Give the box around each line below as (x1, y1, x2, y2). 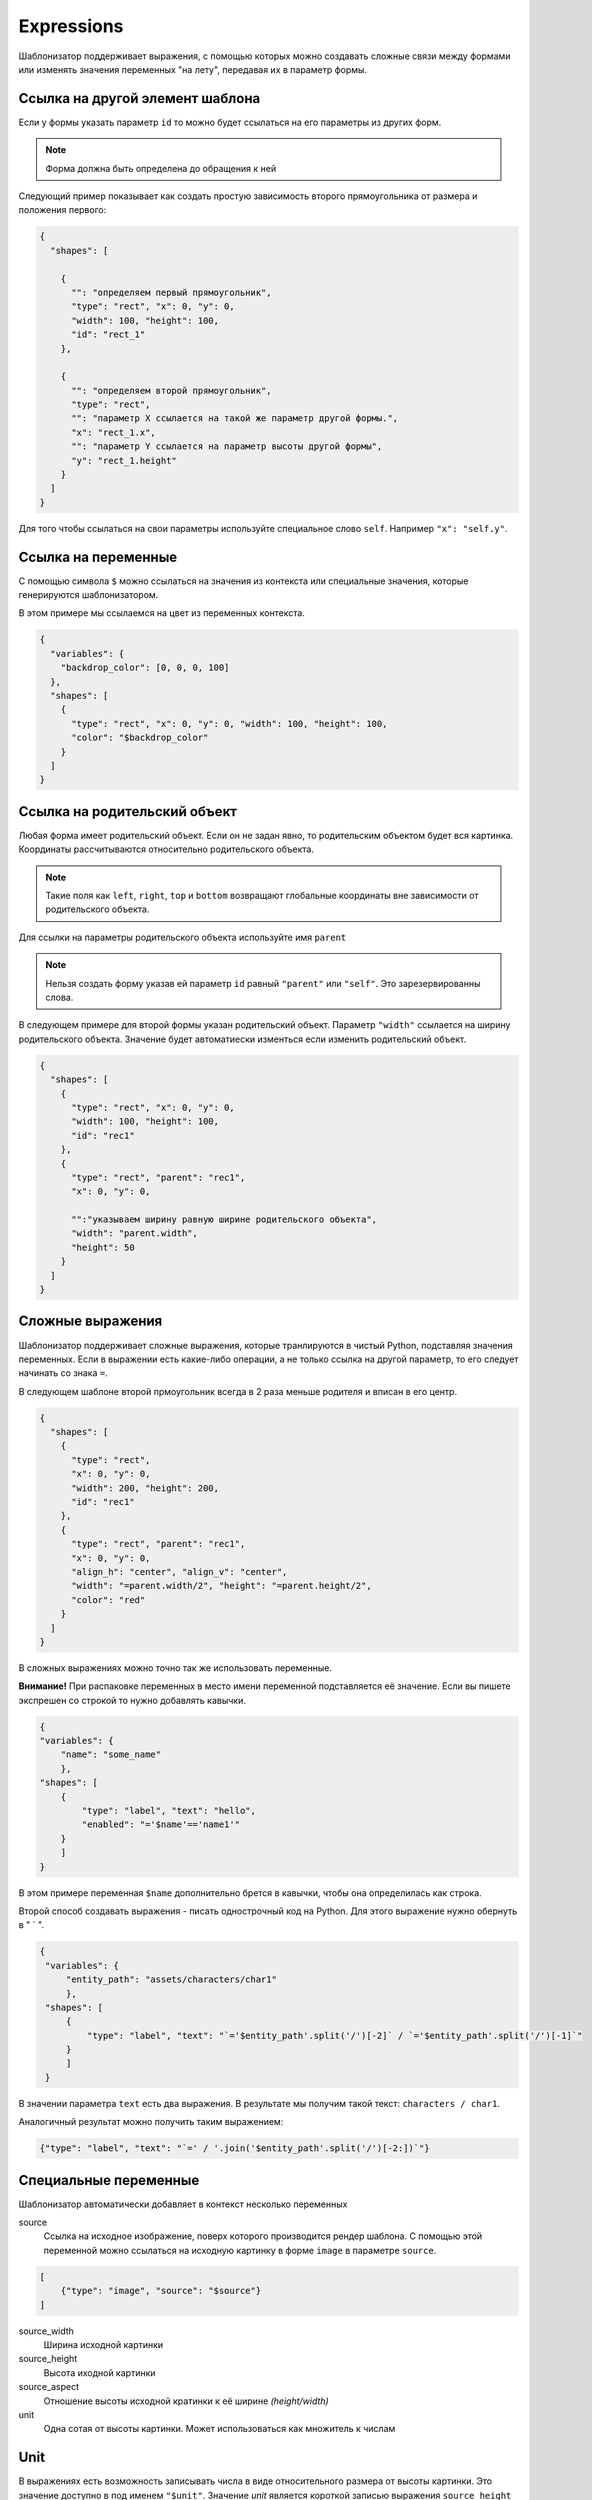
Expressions (18, 15, 124, 37)
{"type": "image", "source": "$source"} (60, 2285, 262, 2297)
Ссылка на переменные (18, 548, 178, 565)
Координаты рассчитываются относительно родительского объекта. (18, 843, 315, 855)
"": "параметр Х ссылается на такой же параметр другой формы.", (71, 413, 399, 424)
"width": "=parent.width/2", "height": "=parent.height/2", (71, 1580, 372, 1592)
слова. (45, 991, 74, 1003)
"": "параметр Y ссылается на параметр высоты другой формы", (71, 441, 383, 452)
